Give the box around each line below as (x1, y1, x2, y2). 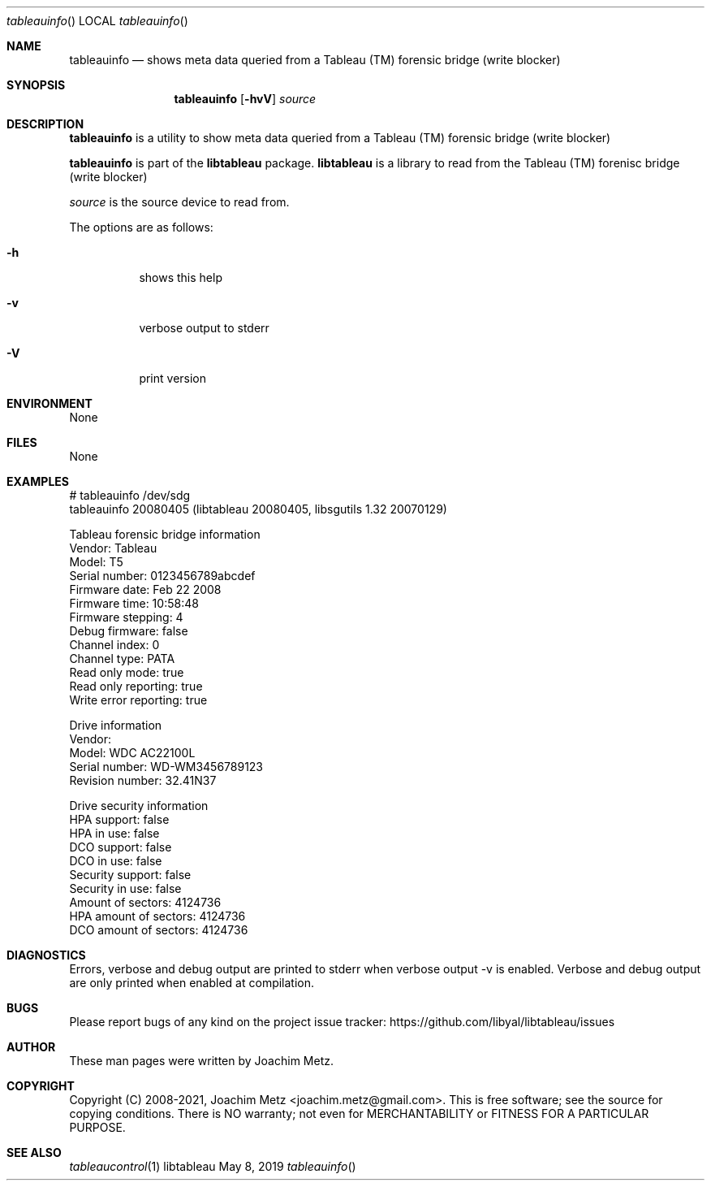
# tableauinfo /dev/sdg (69, 488, 191, 502)
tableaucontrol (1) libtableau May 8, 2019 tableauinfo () (69, 1159, 356, 1173)
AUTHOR (6, 1040, 56, 1054)
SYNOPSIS (6, 78, 66, 92)
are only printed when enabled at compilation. (69, 976, 315, 990)
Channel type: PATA (69, 652, 175, 665)
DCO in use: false (69, 854, 162, 868)
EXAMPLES (6, 474, 69, 488)
